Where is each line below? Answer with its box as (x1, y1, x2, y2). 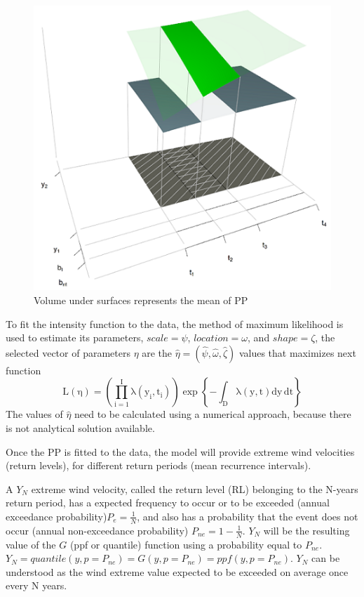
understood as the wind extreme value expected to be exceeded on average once (6, 564, 349, 579)
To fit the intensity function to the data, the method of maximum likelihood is (6, 316, 344, 331)
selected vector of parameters (6, 345, 130, 360)
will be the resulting (263, 523, 350, 537)
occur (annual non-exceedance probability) (6, 523, 189, 537)
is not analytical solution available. (6, 421, 155, 435)
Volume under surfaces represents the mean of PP (34, 293, 248, 308)
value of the (6, 537, 56, 551)
